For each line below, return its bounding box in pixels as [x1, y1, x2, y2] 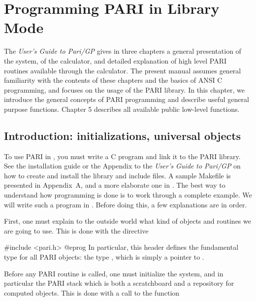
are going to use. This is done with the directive [4, 225, 149, 235]
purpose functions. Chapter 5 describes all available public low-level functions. [4, 103, 240, 114]
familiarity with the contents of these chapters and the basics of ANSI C [4, 75, 223, 85]
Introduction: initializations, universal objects [4, 128, 241, 143]
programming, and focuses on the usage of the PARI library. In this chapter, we [4, 84, 245, 95]
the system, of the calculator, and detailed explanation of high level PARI [4, 55, 227, 66]
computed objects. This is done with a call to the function [4, 287, 180, 298]
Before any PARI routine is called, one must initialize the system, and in [4, 268, 224, 278]
